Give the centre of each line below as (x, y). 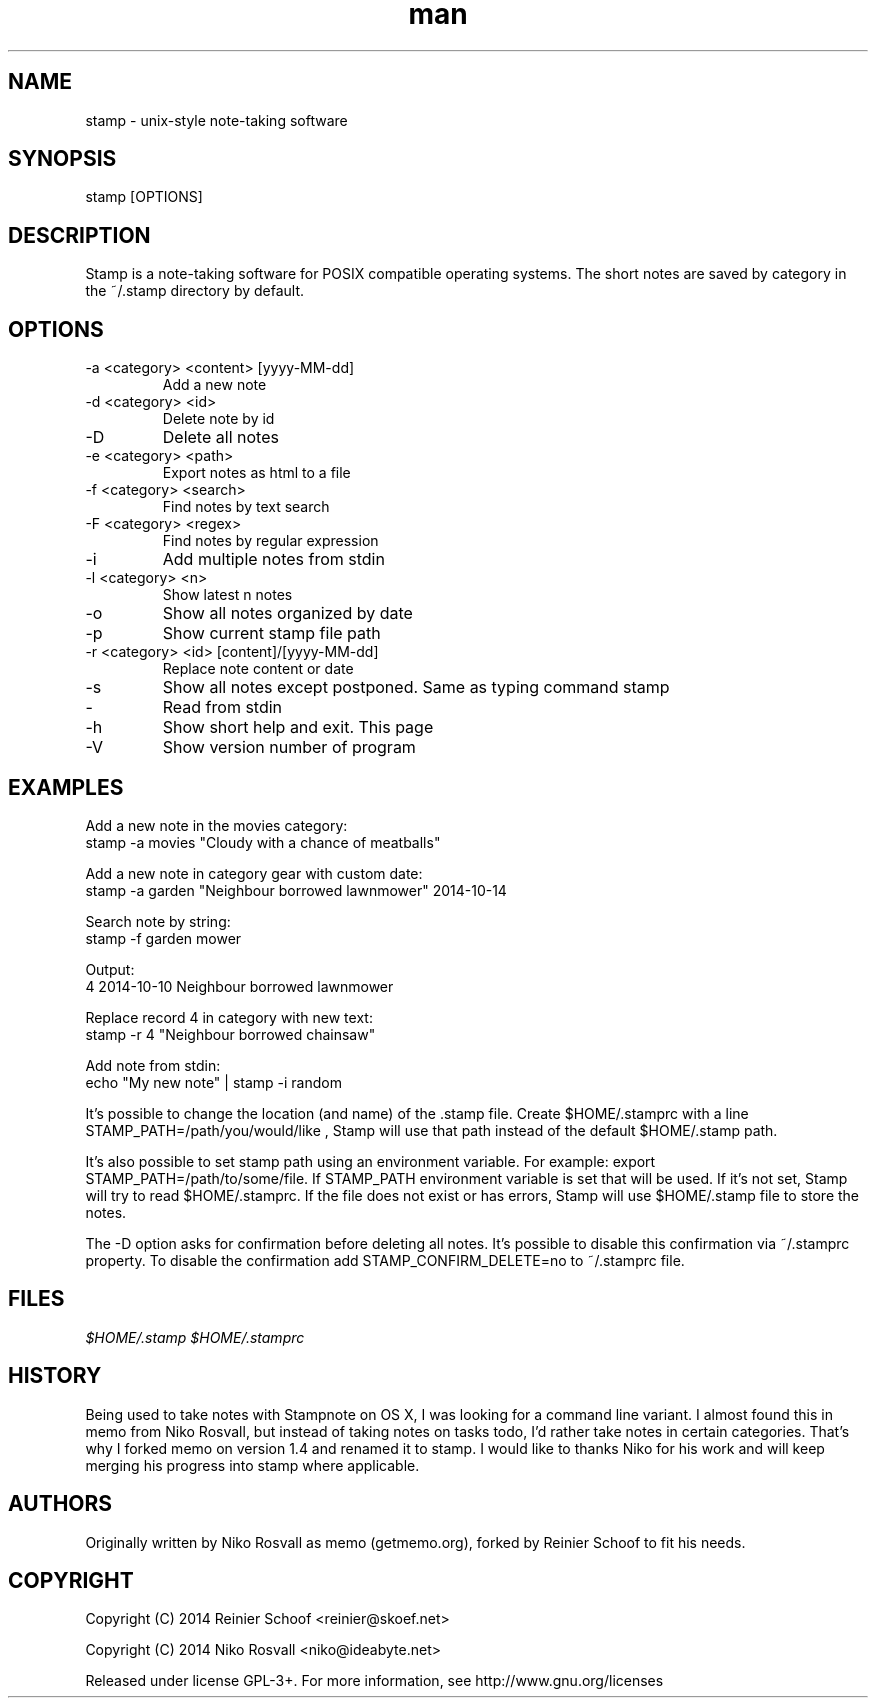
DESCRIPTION (79, 235)
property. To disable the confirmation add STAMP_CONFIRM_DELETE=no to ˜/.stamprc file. (385, 1260)
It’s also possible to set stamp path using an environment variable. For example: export (370, 1161)
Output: (110, 969)
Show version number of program (289, 747)
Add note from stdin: (153, 1065)
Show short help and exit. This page (298, 727)
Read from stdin (222, 707)
